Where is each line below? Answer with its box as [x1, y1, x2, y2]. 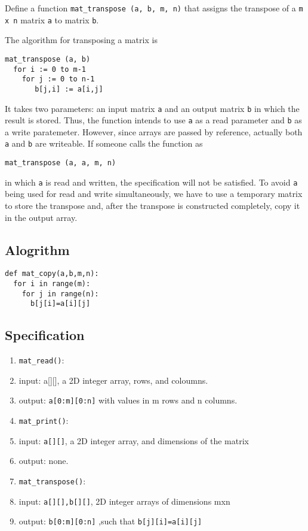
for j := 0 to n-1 [21, 75, 95, 84]
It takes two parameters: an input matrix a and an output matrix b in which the [5, 102, 300, 114]
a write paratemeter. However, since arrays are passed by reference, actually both [5, 125, 303, 138]
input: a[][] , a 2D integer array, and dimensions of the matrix [19, 434, 249, 447]
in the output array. [5, 211, 78, 223]
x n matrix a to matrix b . [5, 13, 99, 26]
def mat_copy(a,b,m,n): [5, 269, 99, 278]
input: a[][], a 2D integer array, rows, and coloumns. [19, 374, 208, 386]
